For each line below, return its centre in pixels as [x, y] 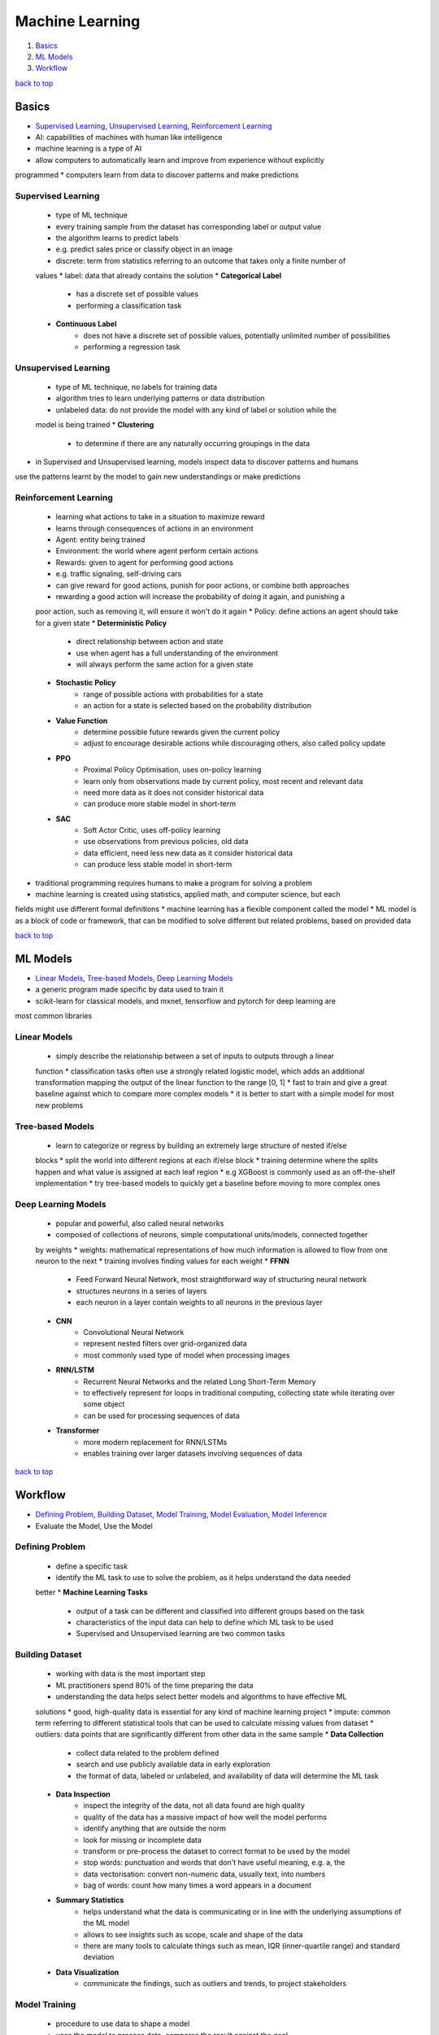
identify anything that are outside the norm [155, 1828]
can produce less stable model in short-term [158, 864]
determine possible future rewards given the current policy [182, 732]
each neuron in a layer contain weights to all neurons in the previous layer [199, 1302]
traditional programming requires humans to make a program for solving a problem [174, 882]
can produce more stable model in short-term [159, 804]
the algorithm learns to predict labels [117, 238]
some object [104, 1404]
